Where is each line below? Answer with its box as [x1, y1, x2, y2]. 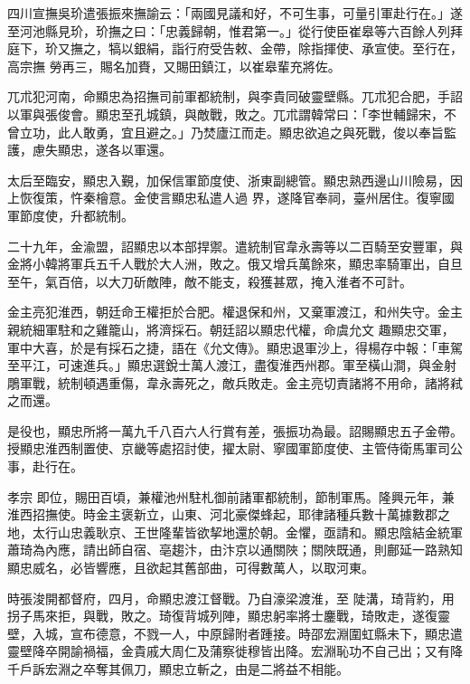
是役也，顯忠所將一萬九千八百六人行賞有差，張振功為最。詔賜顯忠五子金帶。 [7, 421, 463, 440]
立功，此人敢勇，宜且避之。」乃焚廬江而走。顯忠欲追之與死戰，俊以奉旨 [19, 122, 444, 141]
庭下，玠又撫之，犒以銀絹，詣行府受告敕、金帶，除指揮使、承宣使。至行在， [7, 39, 463, 58]
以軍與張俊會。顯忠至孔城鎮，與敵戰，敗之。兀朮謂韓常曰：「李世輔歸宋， [7, 104, 444, 123]
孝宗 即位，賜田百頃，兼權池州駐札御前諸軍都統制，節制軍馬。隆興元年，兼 [7, 487, 455, 506]
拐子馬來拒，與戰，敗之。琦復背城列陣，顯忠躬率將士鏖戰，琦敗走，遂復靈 [7, 606, 450, 625]
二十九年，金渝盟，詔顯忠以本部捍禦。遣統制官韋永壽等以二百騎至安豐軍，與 [7, 236, 463, 255]
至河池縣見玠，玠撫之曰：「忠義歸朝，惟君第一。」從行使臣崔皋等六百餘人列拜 [7, 21, 463, 40]
